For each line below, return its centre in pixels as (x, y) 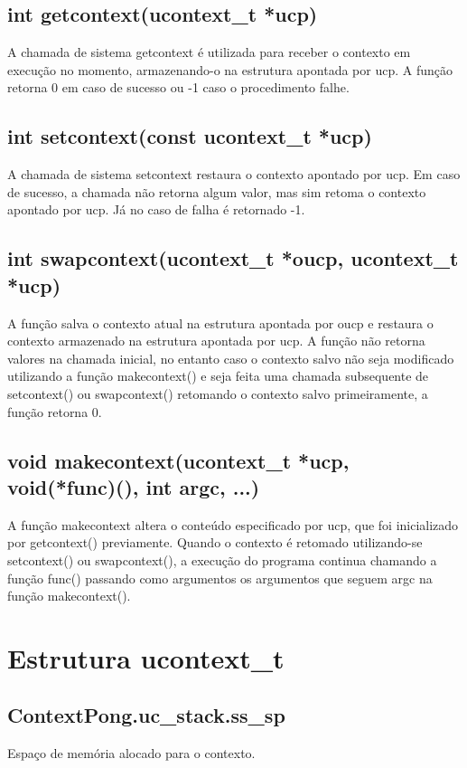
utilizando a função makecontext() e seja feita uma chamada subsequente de (218, 376)
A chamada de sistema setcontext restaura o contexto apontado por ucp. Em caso (234, 174)
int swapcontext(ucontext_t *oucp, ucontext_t (233, 258)
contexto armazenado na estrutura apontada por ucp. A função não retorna (216, 341)
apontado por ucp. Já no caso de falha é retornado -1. (156, 209)
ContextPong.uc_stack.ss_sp (146, 715)
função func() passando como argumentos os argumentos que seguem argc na (220, 578)
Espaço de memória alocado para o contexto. (131, 753)
